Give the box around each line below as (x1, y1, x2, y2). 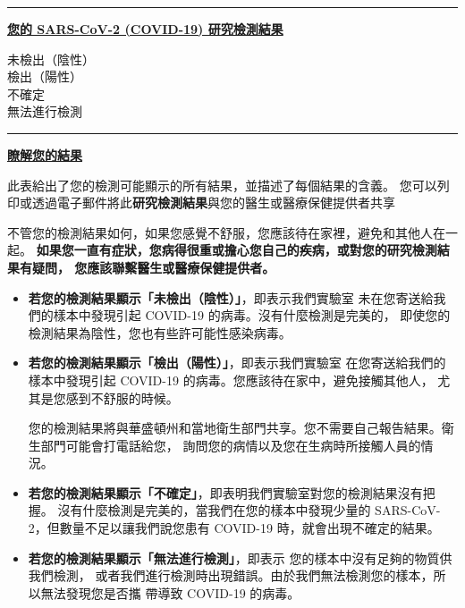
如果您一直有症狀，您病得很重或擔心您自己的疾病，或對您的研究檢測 (36, 241, 437, 259)
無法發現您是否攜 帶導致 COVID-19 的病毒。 (40, 583, 300, 602)
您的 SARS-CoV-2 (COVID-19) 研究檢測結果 (7, 20, 283, 38)
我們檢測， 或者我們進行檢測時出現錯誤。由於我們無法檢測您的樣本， (28, 566, 434, 585)
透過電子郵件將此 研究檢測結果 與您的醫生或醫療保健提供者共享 (31, 193, 395, 212)
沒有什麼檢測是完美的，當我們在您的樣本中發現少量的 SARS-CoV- (57, 501, 441, 519)
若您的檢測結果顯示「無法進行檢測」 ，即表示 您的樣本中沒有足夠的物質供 (28, 548, 452, 567)
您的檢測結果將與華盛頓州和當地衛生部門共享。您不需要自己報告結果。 (28, 418, 442, 437)
